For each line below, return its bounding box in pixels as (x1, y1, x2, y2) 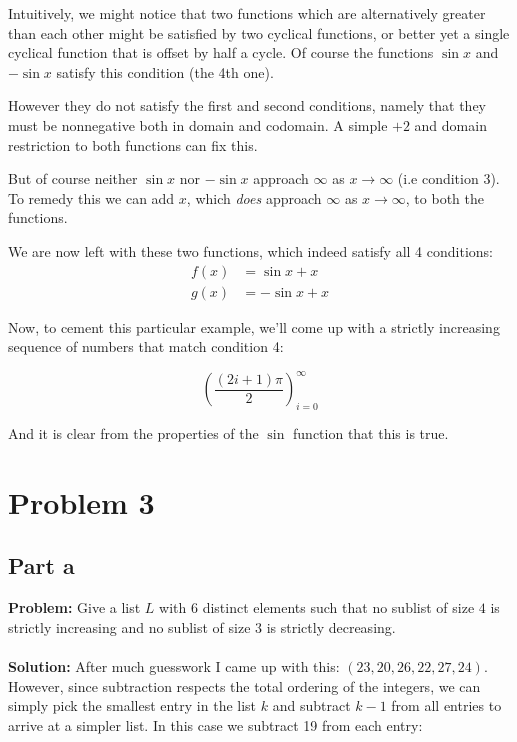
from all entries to (391, 695, 502, 716)
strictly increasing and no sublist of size (8, 616, 251, 637)
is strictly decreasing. (266, 616, 396, 637)
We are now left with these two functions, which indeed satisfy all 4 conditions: (8, 240, 493, 261)
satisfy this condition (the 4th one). (56, 61, 274, 82)
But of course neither (8, 168, 138, 189)
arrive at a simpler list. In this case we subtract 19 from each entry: (8, 714, 423, 735)
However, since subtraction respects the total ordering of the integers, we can (8, 675, 481, 696)
